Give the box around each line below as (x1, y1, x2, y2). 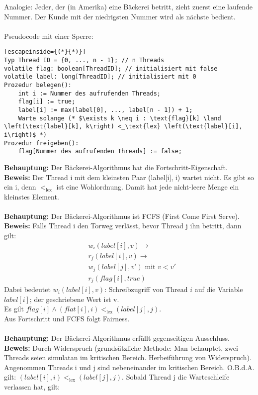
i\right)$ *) (4, 131, 47, 138)
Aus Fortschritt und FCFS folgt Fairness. (4, 313, 130, 323)
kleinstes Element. (4, 191, 59, 201)
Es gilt (4, 303, 24, 314)
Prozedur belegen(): (4, 82, 72, 89)
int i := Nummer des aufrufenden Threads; (18, 90, 161, 97)
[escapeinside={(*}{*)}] (4, 48, 86, 56)
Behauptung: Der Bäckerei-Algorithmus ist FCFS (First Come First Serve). (4, 210, 240, 221)
